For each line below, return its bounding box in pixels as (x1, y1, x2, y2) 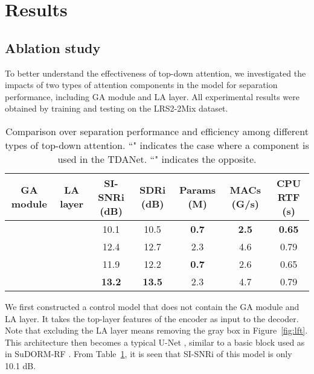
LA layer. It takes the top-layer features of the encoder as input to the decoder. (5, 312, 299, 325)
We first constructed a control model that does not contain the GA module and (5, 300, 300, 312)
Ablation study (5, 38, 101, 57)
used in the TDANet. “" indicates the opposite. (57, 151, 257, 166)
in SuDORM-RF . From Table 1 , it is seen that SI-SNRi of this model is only (5, 347, 292, 360)
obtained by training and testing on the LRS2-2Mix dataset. (5, 102, 228, 115)
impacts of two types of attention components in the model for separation (5, 78, 278, 91)
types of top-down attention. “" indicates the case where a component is (5, 138, 309, 152)
